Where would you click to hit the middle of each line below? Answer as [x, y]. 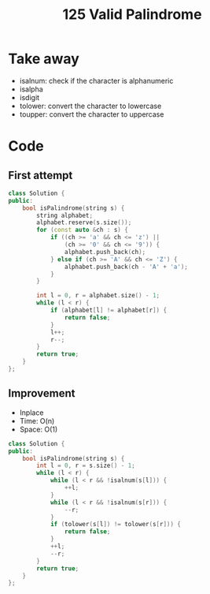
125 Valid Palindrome [132, 15]
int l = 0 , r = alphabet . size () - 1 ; [98, 296]
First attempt [41, 175]
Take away [44, 59]
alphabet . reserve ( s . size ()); [84, 222]
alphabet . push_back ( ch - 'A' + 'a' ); [126, 267]
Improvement [42, 393]
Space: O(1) [39, 429]
